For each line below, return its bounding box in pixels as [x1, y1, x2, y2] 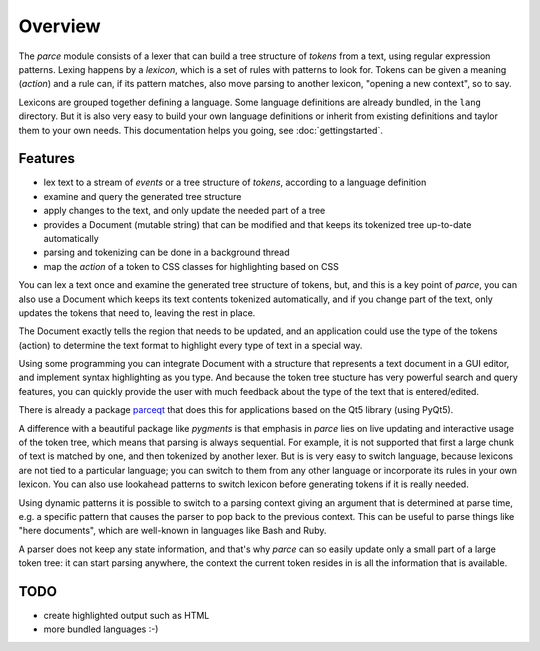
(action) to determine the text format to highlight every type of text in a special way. [18, 339, 363, 351]
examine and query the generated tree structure [43, 190, 242, 202]
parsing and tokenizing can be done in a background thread [43, 246, 290, 259]
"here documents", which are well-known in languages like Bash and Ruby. [18, 525, 327, 537]
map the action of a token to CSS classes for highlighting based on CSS [43, 260, 339, 272]
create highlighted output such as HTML [43, 610, 210, 622]
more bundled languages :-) [43, 623, 159, 635]
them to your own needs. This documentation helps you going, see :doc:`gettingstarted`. [18, 124, 384, 136]
